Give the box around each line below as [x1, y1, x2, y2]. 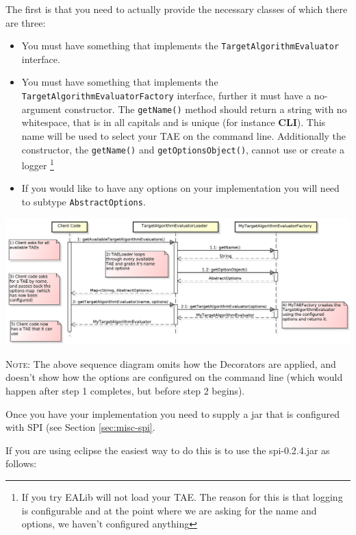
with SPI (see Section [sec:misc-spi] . [5, 420, 155, 434]
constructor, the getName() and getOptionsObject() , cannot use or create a [21, 142, 345, 156]
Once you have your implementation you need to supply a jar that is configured [5, 406, 340, 421]
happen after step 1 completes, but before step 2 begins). [5, 384, 245, 398]
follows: [5, 456, 37, 471]
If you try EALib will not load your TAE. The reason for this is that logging [21, 490, 343, 503]
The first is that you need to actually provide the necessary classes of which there [5, 2, 348, 16]
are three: [5, 15, 46, 29]
